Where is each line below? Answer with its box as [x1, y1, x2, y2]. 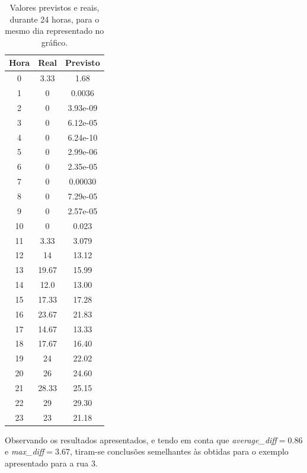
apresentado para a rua [5, 456, 89, 469]
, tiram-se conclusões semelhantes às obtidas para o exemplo [70, 445, 289, 458]
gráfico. [41, 36, 68, 48]
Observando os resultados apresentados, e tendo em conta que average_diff [5, 433, 277, 446]
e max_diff [5, 445, 44, 458]
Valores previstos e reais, [9, 1, 100, 13]
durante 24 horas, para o [9, 12, 100, 25]
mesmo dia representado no [5, 24, 104, 37]
